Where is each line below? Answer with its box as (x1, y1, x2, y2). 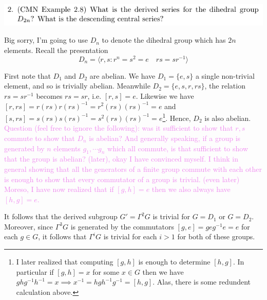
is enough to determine (138, 256, 211, 267)
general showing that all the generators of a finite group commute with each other (4, 163, 262, 174)
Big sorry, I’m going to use (4, 34, 88, 45)
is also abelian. (204, 112, 251, 123)
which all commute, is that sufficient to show (107, 143, 249, 153)
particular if (16, 266, 54, 277)
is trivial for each (103, 231, 157, 242)
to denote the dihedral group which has (102, 34, 226, 45)
